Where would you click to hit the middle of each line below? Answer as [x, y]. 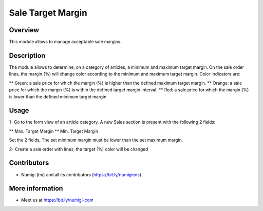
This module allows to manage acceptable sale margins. [65, 42]
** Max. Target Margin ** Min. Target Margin [54, 131]
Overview [24, 30]
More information [36, 188]
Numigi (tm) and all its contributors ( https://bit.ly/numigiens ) [81, 174]
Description [27, 55]
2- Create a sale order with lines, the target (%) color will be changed [79, 149]
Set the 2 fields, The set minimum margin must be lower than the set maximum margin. [96, 140]
